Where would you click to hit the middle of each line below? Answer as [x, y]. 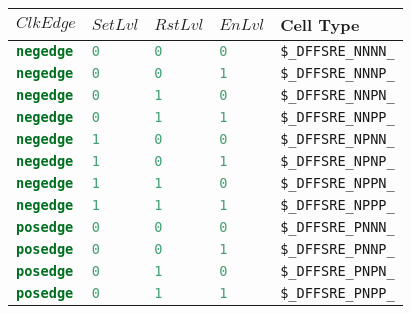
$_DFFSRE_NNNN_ [337, 51]
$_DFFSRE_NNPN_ [337, 95]
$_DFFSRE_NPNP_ [337, 161]
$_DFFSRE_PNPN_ [337, 271]
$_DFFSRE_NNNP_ [337, 73]
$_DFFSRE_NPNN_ [337, 139]
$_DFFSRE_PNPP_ [337, 293]
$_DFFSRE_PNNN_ [337, 227]
